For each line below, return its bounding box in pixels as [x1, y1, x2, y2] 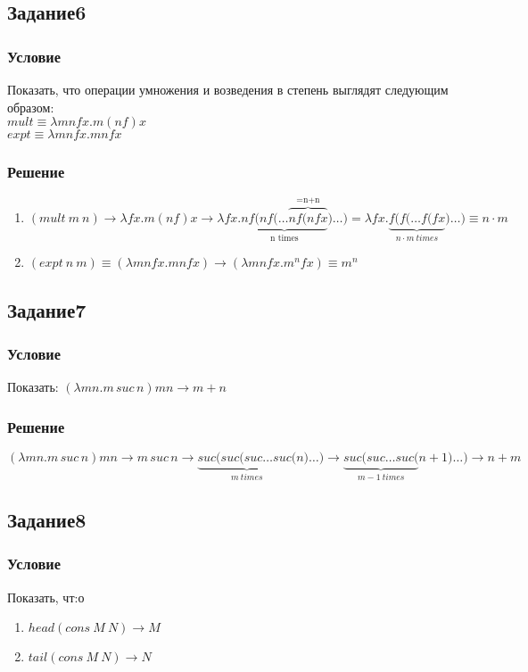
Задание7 [7, 295, 87, 323]
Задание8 [7, 505, 87, 533]
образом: [7, 97, 54, 116]
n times [269, 233, 299, 243]
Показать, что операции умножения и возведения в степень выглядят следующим [7, 80, 449, 98]
